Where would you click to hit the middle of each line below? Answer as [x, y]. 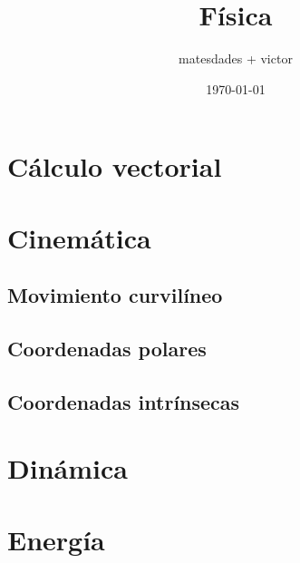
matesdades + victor [236, 58]
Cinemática [79, 237]
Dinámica [68, 468]
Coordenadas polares [107, 349]
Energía [56, 539]
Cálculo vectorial [115, 166]
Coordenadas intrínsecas [124, 401]
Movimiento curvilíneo [115, 295]
